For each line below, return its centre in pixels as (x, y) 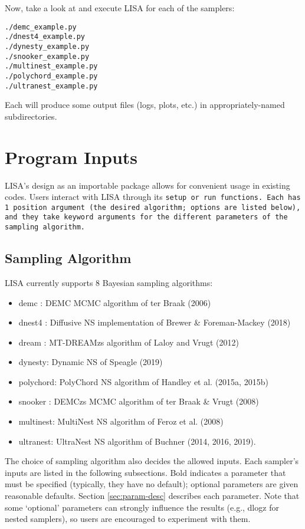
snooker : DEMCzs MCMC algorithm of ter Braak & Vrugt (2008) (139, 401)
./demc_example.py (41, 27)
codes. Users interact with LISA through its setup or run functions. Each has (153, 197)
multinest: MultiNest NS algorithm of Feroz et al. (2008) (121, 421)
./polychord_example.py (51, 76)
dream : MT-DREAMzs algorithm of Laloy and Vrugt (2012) (129, 342)
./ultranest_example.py (51, 86)
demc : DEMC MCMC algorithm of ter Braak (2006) (115, 302)
